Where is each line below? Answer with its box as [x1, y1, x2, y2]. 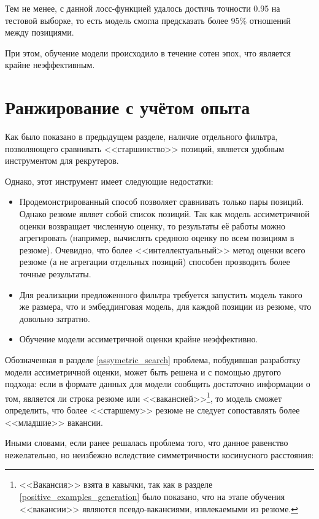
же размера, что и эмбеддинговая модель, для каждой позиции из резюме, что [19, 300, 312, 313]
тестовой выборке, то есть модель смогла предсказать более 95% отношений [5, 13, 291, 26]
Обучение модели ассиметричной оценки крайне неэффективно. [19, 333, 258, 345]
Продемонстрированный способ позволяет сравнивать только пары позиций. [19, 195, 304, 208]
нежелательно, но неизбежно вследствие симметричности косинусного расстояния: [5, 448, 314, 461]
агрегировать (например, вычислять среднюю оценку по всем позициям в [19, 231, 294, 244]
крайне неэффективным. [5, 58, 95, 71]
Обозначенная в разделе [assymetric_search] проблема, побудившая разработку [5, 353, 301, 366]
